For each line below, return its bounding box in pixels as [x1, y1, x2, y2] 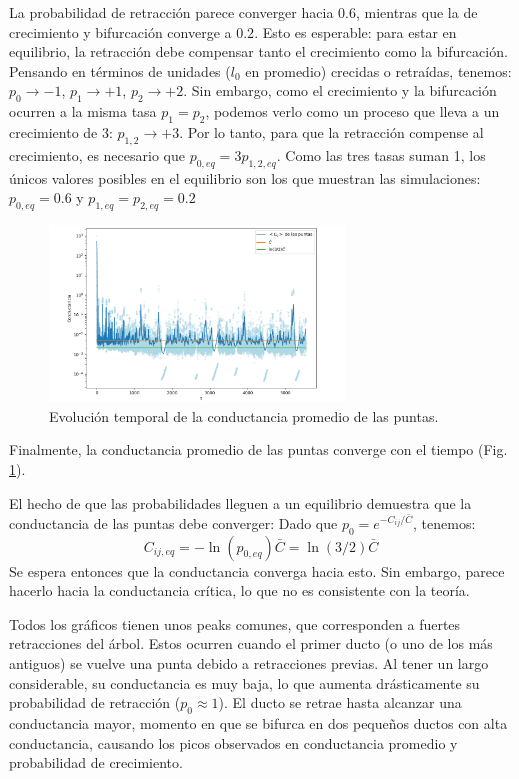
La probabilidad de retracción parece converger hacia [9, 2, 334, 22]
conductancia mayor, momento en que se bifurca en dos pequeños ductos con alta [9, 712, 508, 733]
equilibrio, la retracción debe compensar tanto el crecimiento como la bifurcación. [9, 41, 508, 62]
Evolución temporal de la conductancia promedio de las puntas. [49, 405, 439, 426]
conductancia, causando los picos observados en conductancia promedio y [9, 732, 458, 753]
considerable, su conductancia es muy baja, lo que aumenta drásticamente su [9, 672, 480, 693]
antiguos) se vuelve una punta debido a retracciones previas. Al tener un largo [9, 652, 489, 673]
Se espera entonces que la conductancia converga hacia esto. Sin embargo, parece [9, 560, 505, 581]
